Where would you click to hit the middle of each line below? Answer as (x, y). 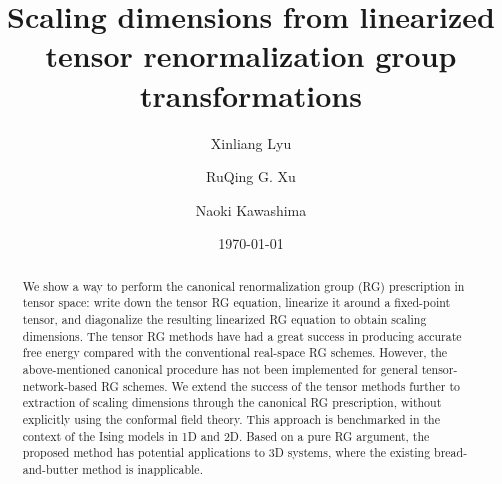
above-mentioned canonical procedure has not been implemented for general (220, 368)
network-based (60, 385)
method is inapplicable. (142, 468)
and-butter (50, 468)
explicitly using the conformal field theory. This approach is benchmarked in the (231, 418)
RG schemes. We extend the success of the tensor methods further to (280, 385)
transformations (251, 94)
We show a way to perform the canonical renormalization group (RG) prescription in (243, 285)
